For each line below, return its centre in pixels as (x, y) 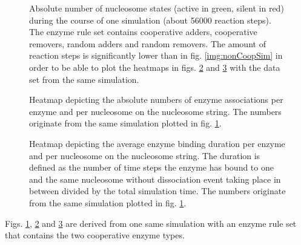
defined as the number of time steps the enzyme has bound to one (151, 167)
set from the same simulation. (84, 79)
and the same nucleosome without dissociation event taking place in (155, 179)
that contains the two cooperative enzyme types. (95, 235)
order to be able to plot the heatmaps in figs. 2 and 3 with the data (155, 67)
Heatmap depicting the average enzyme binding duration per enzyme (157, 143)
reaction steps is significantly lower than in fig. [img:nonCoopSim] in (156, 55)
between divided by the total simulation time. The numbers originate (157, 191)
